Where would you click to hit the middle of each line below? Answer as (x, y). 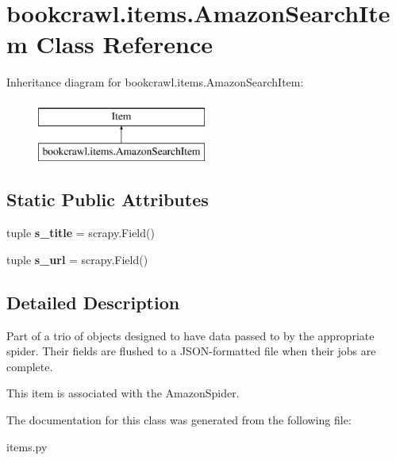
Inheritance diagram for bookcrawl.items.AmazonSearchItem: (155, 82)
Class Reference (125, 44)
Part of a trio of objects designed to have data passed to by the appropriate (190, 335)
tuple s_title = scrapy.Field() (81, 233)
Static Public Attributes (108, 199)
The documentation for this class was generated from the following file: (179, 420)
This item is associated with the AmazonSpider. (123, 393)
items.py (27, 446)
